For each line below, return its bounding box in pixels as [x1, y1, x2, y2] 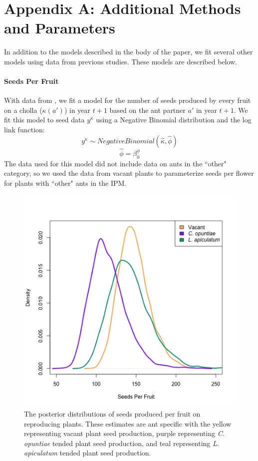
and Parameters [4, 17, 115, 38]
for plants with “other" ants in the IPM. [4, 177, 127, 188]
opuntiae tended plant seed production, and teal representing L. [24, 438, 220, 448]
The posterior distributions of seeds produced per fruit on [24, 409, 201, 419]
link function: [4, 124, 45, 135]
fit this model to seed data [4, 114, 85, 125]
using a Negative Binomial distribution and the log [96, 114, 252, 125]
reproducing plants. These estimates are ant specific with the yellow [24, 418, 232, 429]
